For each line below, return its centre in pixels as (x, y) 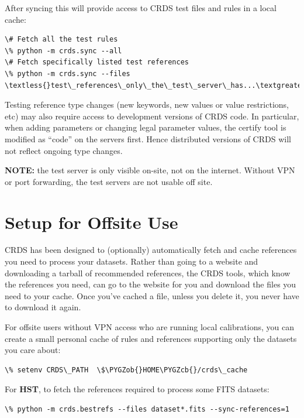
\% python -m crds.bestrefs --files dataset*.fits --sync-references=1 (147, 409)
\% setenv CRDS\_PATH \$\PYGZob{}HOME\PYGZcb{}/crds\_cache (126, 370)
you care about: (33, 350)
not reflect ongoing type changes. (64, 150)
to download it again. (43, 307)
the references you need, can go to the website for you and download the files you (151, 284)
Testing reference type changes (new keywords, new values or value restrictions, (147, 104)
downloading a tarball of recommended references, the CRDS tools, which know (148, 273)
